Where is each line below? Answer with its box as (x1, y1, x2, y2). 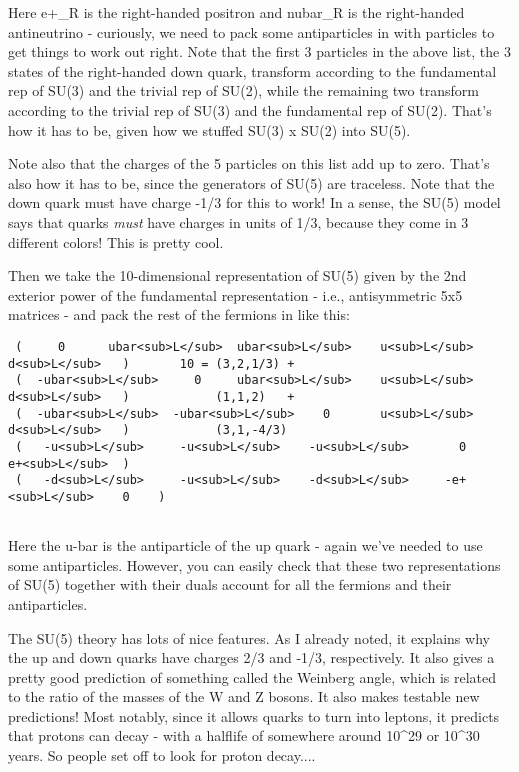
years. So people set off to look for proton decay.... (8, 745, 316, 766)
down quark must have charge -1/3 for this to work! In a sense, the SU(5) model (8, 192, 501, 213)
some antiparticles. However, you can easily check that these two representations (8, 554, 501, 575)
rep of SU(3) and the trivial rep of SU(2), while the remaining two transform (8, 80, 479, 101)
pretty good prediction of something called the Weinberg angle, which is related (8, 666, 496, 687)
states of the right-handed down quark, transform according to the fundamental (8, 60, 497, 81)
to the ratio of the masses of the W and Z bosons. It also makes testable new (8, 686, 480, 707)
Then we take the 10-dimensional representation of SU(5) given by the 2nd (8, 265, 467, 286)
